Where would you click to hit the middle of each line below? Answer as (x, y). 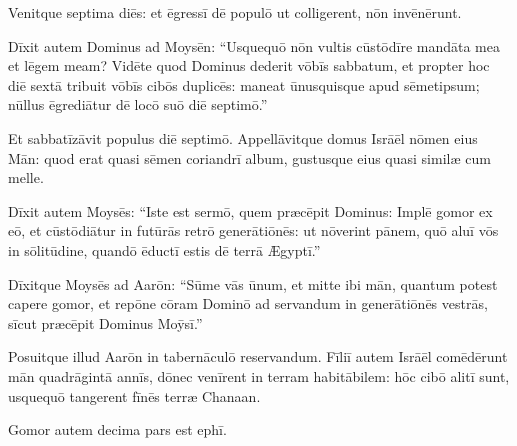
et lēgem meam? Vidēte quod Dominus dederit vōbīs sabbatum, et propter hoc (249, 65)
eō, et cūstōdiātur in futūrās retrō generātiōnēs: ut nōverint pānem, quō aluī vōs (253, 230)
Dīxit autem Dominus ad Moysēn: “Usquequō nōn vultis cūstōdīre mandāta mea (254, 45)
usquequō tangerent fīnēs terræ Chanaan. (134, 395)
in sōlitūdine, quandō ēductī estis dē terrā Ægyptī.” (164, 249)
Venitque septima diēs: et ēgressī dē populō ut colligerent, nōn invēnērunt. (235, 12)
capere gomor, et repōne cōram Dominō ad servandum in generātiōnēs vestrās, (248, 303)
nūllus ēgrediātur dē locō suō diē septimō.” (138, 104)
